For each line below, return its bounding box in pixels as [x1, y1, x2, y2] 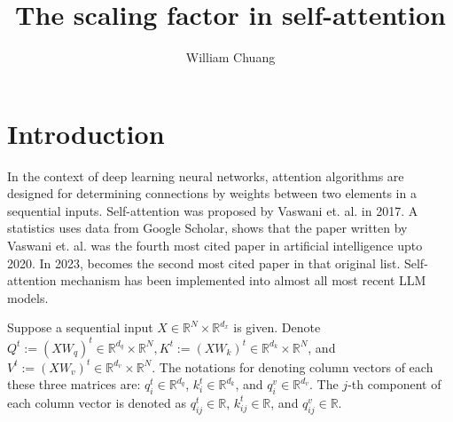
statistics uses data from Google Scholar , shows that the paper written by [7, 219, 408, 237]
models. [7, 288, 49, 307]
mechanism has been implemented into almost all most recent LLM [60, 271, 426, 290]
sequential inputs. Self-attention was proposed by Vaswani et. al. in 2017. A [7, 201, 418, 219]
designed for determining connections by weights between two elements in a [7, 184, 417, 203]
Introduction [7, 115, 165, 151]
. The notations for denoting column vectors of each [152, 357, 433, 376]
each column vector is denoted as [7, 393, 186, 411]
